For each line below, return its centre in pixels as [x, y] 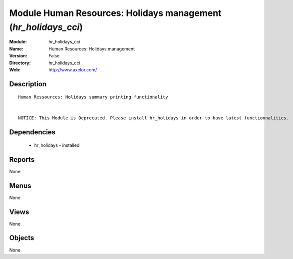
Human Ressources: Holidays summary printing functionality [93, 97]
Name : [16, 49]
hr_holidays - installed [57, 145]
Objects [22, 238]
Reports [22, 159]
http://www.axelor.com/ [73, 69]
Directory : [20, 63]
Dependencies [32, 132]
